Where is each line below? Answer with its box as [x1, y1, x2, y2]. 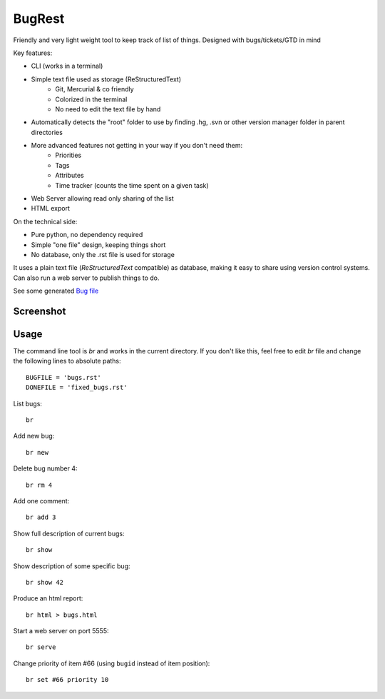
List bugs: [13, 399, 43, 408]
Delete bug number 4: [13, 464, 78, 473]
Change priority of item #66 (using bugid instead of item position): [13, 659, 210, 668]
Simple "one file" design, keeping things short [31, 240, 166, 249]
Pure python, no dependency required [31, 231, 143, 239]
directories [31, 128, 63, 136]
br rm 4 [26, 481, 53, 489]
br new [26, 448, 49, 456]
